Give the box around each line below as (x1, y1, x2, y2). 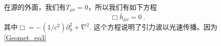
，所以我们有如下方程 (88, 2, 157, 12)
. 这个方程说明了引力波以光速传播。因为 (89, 22, 218, 32)
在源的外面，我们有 (4, 2, 66, 12)
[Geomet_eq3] (4, 32, 47, 43)
